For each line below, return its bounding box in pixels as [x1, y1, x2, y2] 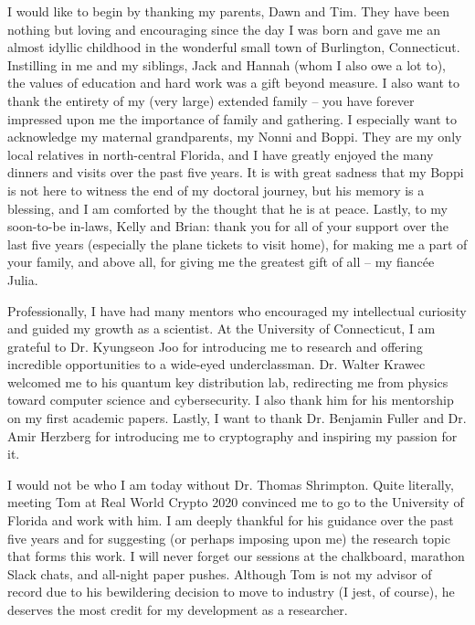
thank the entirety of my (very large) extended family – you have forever [7, 90, 415, 110]
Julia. [7, 270, 38, 289]
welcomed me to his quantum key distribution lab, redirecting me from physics [7, 372, 449, 391]
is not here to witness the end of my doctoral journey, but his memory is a [7, 180, 425, 199]
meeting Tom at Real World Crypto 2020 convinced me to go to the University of [7, 493, 464, 512]
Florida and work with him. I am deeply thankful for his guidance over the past [7, 511, 454, 530]
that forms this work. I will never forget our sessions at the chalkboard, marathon [7, 546, 465, 566]
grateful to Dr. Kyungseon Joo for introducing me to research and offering [7, 336, 423, 355]
